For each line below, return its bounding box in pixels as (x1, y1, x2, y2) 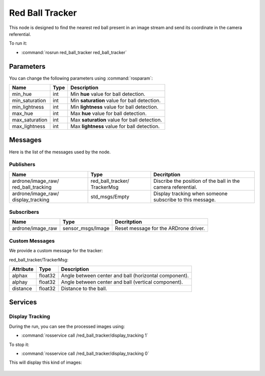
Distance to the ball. (61, 285, 107, 292)
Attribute (12, 265, 34, 272)
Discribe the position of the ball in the (153, 177, 240, 184)
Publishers (9, 161, 35, 168)
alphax (12, 272, 28, 279)
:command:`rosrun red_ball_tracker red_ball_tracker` (21, 49, 127, 55)
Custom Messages (9, 237, 55, 244)
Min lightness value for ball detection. (70, 104, 159, 111)
